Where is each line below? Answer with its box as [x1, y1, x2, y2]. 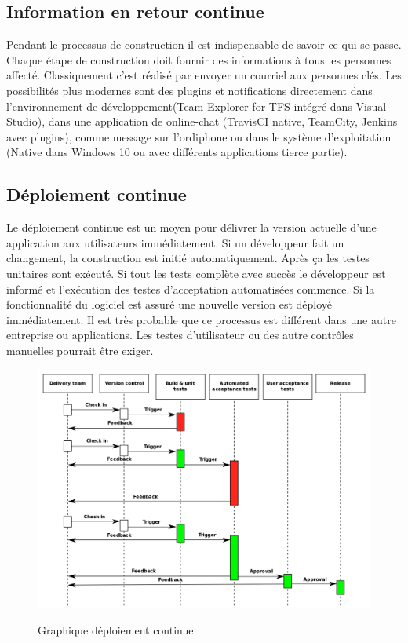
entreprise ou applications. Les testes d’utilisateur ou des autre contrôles [6, 327, 354, 343]
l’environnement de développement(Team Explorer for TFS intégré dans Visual [6, 97, 387, 114]
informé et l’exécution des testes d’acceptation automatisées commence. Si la [6, 280, 375, 297]
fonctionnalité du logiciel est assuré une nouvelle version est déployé [6, 296, 333, 312]
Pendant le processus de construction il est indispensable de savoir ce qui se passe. [6, 36, 402, 53]
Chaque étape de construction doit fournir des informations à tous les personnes [6, 51, 392, 68]
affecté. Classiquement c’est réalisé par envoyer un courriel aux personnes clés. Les [6, 67, 402, 83]
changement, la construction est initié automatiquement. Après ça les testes [6, 250, 370, 266]
